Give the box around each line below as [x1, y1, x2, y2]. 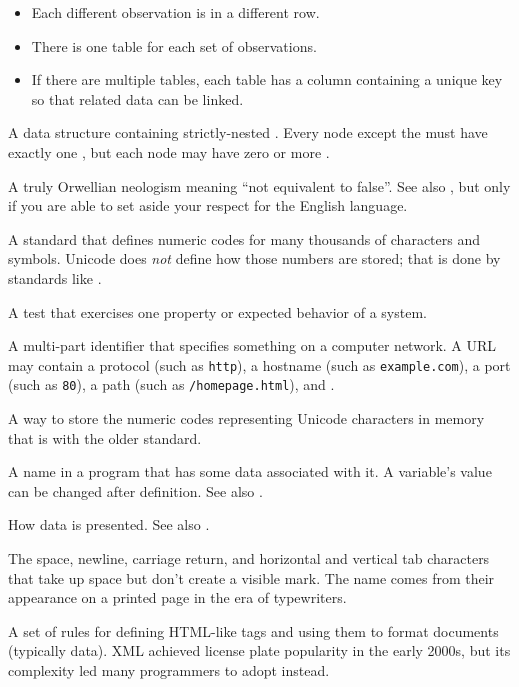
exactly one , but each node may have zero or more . [8, 141, 330, 162]
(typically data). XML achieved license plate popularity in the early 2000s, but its [8, 640, 511, 661]
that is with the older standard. [8, 427, 202, 448]
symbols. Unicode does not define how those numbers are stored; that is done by [8, 248, 501, 269]
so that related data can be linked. [31, 88, 244, 109]
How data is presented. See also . [8, 514, 210, 535]
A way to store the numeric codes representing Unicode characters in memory [8, 408, 485, 429]
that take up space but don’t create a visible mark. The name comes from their [8, 567, 495, 588]
